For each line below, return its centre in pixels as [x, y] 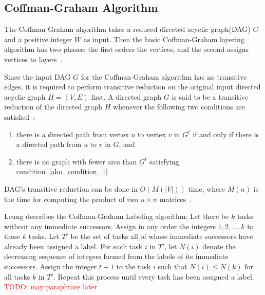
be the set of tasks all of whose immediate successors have [162, 236]
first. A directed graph [126, 96]
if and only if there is [226, 134]
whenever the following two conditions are [179, 107]
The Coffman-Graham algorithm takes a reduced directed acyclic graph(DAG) [127, 29]
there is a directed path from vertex [72, 134]
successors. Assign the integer [51, 266]
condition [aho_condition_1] [62, 171]
